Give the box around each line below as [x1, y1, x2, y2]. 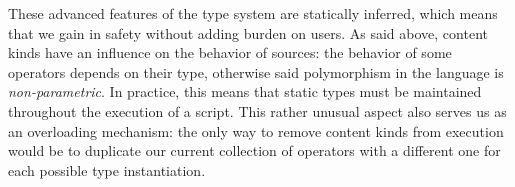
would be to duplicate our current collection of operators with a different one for [8, 140, 501, 161]
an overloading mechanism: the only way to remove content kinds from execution [8, 120, 504, 141]
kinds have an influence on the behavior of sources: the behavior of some [8, 42, 452, 63]
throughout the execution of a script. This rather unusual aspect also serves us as [8, 100, 507, 121]
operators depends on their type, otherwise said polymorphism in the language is [8, 61, 504, 82]
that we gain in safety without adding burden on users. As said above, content [8, 22, 488, 43]
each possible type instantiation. [8, 159, 206, 180]
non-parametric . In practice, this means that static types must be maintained [8, 81, 482, 102]
